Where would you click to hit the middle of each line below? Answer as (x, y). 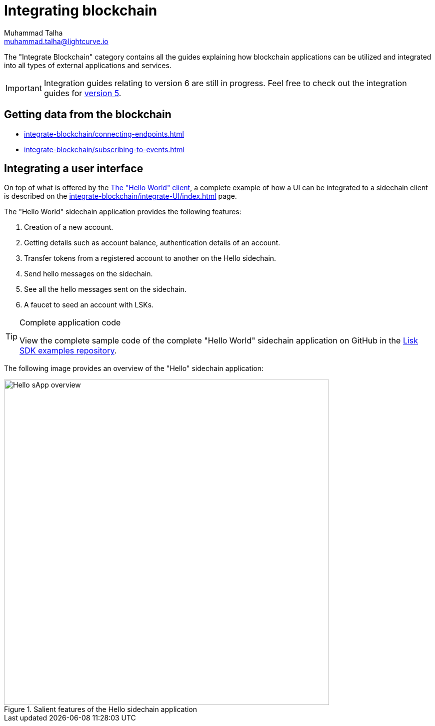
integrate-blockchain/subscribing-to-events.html (104, 149)
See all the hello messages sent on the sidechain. (105, 289)
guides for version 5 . (82, 93)
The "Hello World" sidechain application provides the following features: (123, 212)
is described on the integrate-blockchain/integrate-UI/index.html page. (120, 196)
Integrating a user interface (74, 169)
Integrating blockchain (81, 11)
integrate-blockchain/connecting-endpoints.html (104, 134)
